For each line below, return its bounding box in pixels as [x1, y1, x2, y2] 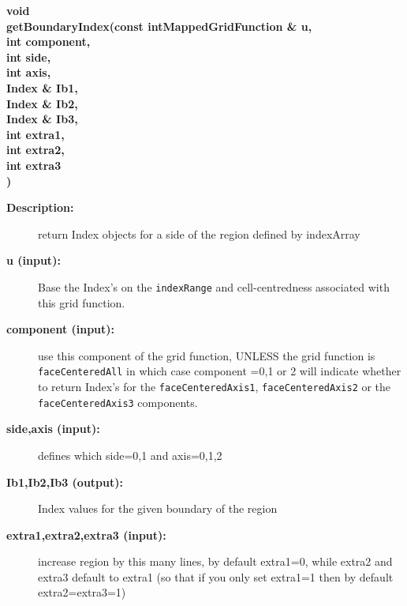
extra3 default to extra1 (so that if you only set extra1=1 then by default [38, 568, 394, 585]
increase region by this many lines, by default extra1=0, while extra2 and [38, 553, 393, 570]
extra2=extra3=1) [38, 584, 126, 600]
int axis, [6, 64, 51, 81]
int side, [6, 48, 51, 65]
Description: [6, 199, 74, 216]
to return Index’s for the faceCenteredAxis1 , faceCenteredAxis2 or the [38, 378, 391, 394]
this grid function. [38, 294, 125, 311]
